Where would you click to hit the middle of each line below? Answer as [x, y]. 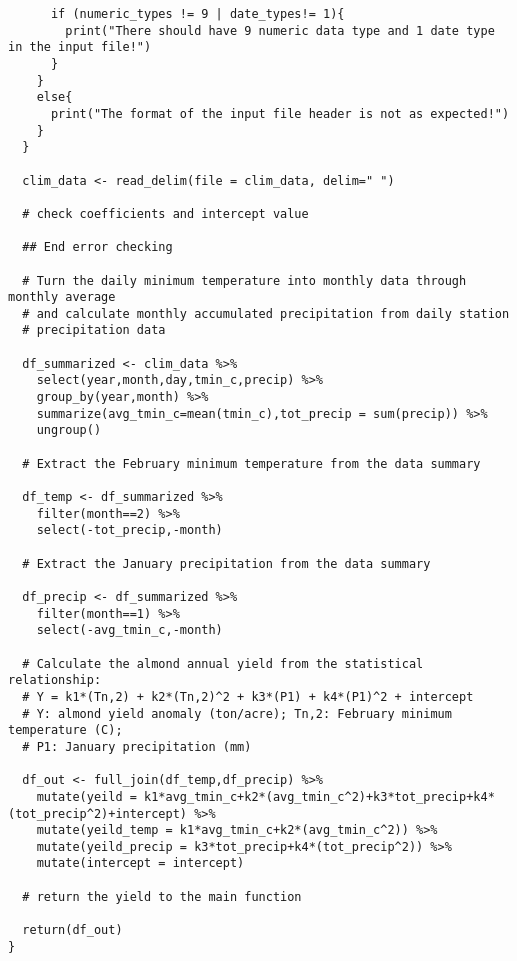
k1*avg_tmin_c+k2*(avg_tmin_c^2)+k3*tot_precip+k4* [319, 796]
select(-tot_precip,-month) [129, 530]
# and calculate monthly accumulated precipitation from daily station [266, 313]
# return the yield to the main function [162, 896]
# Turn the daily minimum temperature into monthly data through [244, 280]
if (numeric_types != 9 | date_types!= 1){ [197, 14]
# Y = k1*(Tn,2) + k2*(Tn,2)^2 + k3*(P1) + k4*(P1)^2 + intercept [248, 696]
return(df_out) [72, 930]
